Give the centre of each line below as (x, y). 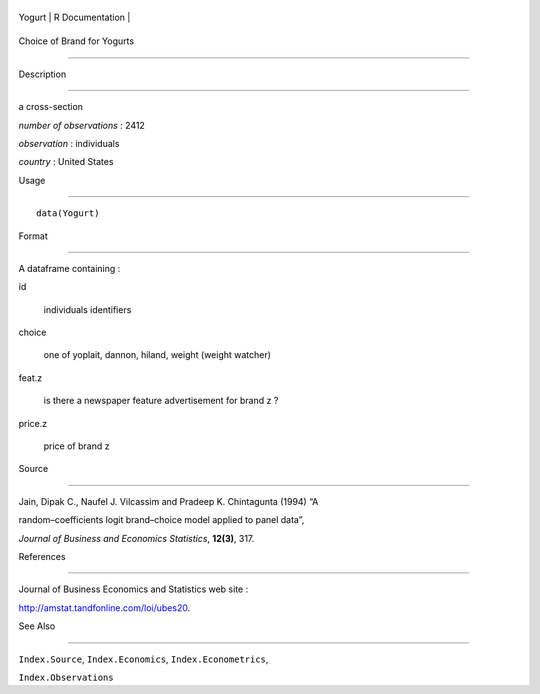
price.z (33, 423)
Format (33, 236)
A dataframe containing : (69, 268)
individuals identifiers (87, 309)
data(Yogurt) (68, 213)
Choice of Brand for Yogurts (76, 41)
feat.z (30, 377)
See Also (37, 626)
